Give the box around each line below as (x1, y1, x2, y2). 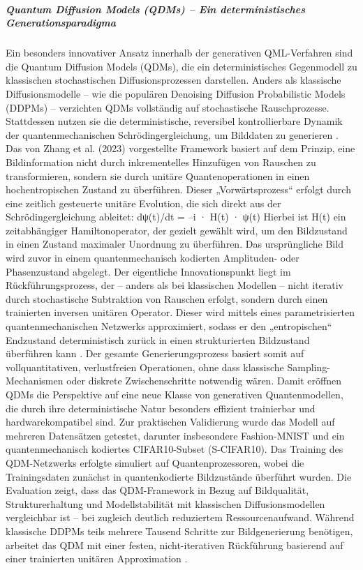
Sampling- (287, 359, 330, 374)
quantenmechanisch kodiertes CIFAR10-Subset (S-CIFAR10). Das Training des (6, 442, 343, 456)
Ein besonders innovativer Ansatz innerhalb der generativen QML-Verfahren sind (6, 45, 353, 60)
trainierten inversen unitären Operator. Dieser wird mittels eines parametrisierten (6, 305, 355, 320)
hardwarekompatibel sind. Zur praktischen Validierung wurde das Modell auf (6, 414, 335, 429)
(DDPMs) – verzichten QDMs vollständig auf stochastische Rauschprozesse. (6, 100, 329, 114)
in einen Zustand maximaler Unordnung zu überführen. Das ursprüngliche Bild (6, 237, 343, 251)
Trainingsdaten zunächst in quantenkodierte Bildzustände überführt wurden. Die (6, 469, 352, 483)
